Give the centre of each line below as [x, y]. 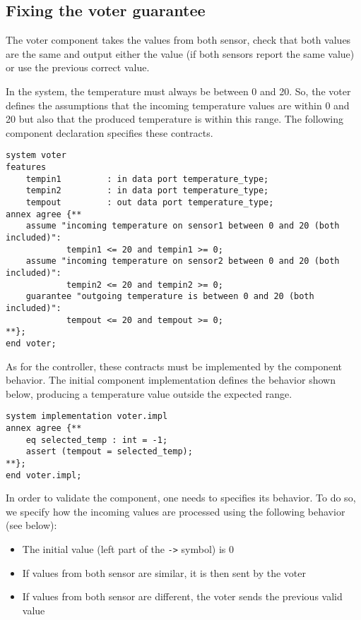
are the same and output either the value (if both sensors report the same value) [180, 53]
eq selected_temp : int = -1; [97, 440]
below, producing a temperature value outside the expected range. [149, 393]
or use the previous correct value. [78, 67]
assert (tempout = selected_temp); [109, 452]
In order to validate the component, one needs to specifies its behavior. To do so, [181, 498]
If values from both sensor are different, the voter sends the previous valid [182, 596]
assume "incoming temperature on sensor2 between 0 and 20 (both [183, 261]
